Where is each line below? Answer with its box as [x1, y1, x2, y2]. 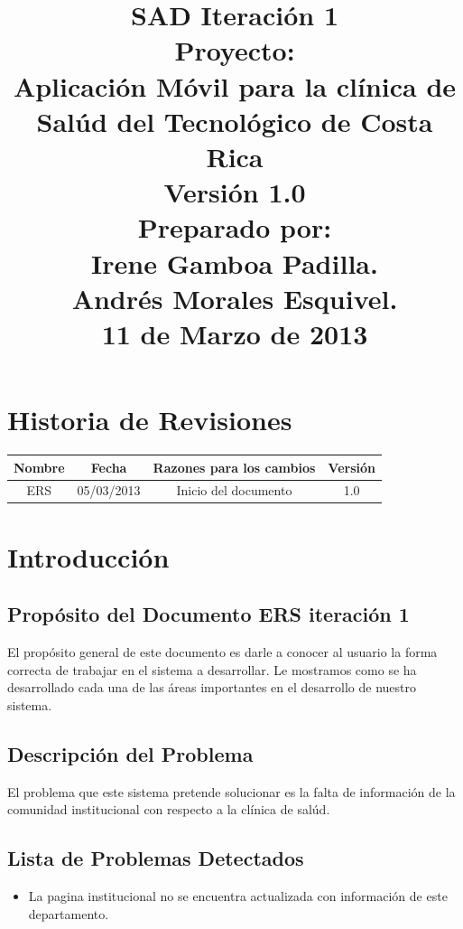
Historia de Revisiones [7, 401, 292, 438]
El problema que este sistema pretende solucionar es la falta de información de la [7, 782, 456, 801]
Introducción [7, 538, 170, 575]
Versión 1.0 [163, 174, 306, 211]
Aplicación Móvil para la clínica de [13, 67, 457, 104]
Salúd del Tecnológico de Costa [36, 102, 433, 139]
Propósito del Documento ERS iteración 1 [7, 600, 410, 628]
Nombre [14, 457, 65, 476]
